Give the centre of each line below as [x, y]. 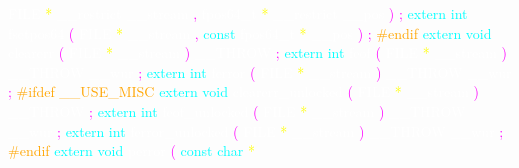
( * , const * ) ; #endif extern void [280, 32]
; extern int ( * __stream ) [237, 110]
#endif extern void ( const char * [131, 150]
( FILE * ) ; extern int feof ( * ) [282, 52]
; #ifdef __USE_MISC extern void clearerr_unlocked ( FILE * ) [243, 91]
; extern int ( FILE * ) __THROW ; [280, 130]
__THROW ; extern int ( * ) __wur [260, 71]
